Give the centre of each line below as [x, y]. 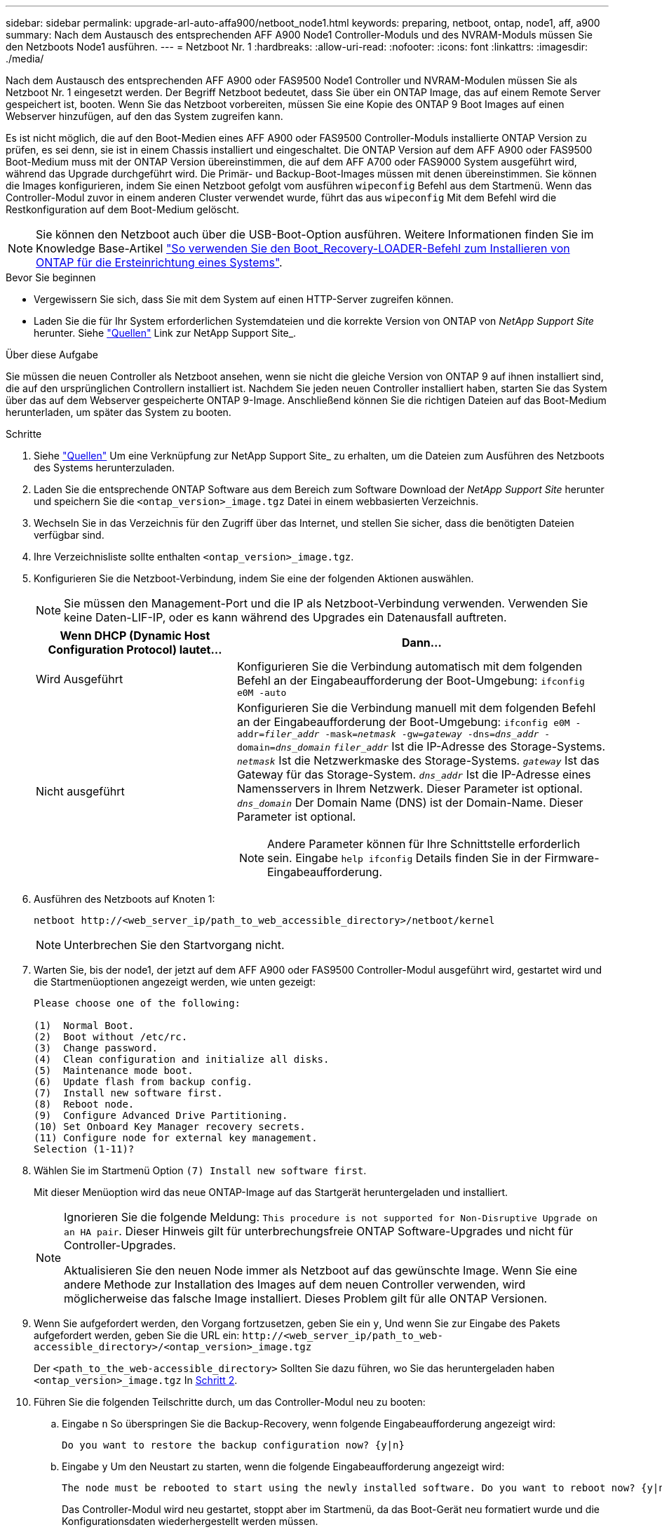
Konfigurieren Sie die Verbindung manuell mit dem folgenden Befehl [416, 708]
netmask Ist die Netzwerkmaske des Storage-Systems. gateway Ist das [418, 760]
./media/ [25, 59]
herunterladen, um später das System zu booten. [119, 412]
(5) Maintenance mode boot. [114, 1070]
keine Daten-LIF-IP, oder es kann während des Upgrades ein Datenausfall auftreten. [285, 617]
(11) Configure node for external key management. [176, 1138]
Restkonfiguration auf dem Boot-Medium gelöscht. [123, 209]
